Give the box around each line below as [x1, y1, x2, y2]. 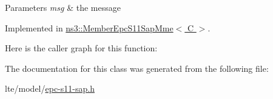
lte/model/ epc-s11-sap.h [5, 82, 95, 95]
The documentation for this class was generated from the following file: [5, 62, 269, 74]
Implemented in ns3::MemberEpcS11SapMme [5, 21, 174, 34]
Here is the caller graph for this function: [5, 42, 158, 54]
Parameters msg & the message [5, 1, 121, 13]
